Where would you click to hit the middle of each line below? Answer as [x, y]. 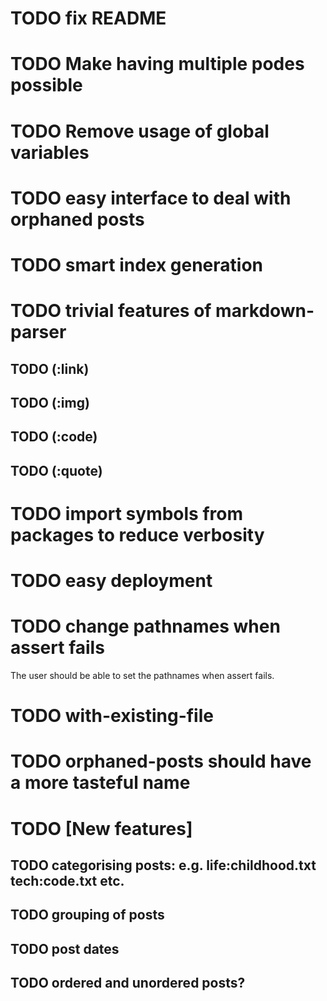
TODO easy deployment [111, 581]
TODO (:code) [54, 437]
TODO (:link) [50, 368]
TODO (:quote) [56, 470]
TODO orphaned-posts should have [161, 761]
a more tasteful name [100, 783]
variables [50, 152]
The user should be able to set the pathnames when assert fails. [142, 675]
